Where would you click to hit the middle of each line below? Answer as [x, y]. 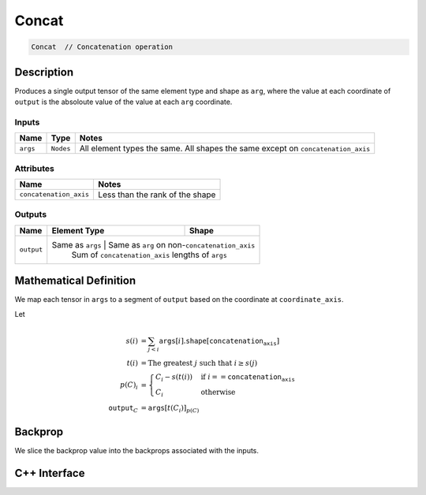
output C [123, 409]
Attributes [34, 168]
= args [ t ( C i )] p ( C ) [170, 409]
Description [44, 72]
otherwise [218, 393]
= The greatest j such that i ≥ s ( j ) [199, 363]
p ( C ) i [129, 386]
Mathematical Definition [75, 281]
